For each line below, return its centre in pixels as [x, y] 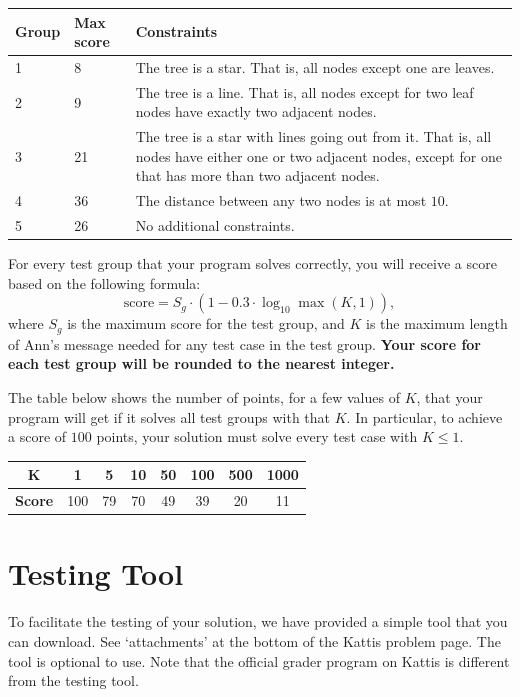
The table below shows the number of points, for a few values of [204, 397]
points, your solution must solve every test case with [257, 436]
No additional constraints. [215, 225]
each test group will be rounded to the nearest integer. [201, 363]
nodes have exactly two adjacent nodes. [256, 111]
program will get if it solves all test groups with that [169, 416]
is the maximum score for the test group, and [206, 323]
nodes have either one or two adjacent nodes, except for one [318, 155]
